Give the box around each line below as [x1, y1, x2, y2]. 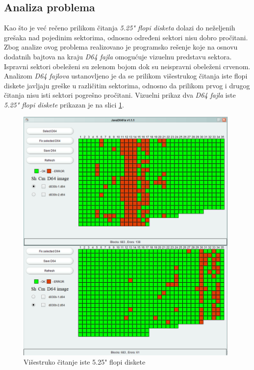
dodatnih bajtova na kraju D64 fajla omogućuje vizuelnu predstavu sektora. [4, 51, 232, 61]
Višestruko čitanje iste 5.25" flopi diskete [24, 357, 146, 367]
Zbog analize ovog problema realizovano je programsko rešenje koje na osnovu [4, 42, 238, 52]
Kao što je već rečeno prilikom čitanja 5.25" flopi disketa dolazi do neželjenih [4, 23, 235, 33]
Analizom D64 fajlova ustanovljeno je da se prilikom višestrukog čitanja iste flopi [4, 71, 248, 81]
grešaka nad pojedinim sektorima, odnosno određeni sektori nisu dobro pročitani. [4, 32, 248, 42]
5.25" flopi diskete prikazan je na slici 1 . [4, 99, 124, 109]
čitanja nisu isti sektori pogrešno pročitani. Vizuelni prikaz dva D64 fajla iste [4, 90, 236, 100]
